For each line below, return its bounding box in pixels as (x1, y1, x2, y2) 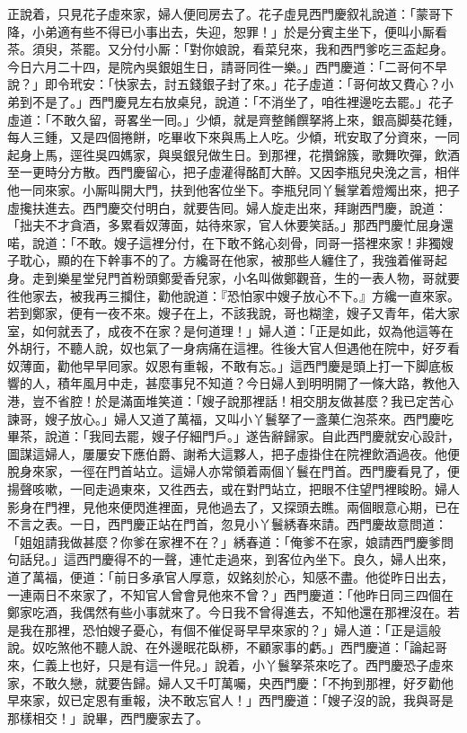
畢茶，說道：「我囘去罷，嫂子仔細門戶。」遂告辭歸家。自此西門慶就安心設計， (7, 427, 460, 446)
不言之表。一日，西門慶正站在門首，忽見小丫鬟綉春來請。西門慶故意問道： (7, 515, 447, 534)
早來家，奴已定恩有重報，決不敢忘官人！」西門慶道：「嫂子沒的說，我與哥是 (7, 691, 454, 710)
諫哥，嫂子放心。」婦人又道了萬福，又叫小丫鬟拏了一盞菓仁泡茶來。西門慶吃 (7, 409, 454, 428)
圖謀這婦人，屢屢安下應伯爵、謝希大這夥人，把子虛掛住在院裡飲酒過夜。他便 (7, 444, 460, 463)
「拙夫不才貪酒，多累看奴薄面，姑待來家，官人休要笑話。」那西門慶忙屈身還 (7, 216, 454, 234)
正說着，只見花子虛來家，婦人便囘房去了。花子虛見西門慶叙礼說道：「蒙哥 (7, 4, 441, 22)
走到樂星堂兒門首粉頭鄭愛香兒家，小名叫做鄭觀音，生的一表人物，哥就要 (31, 268, 460, 287)
